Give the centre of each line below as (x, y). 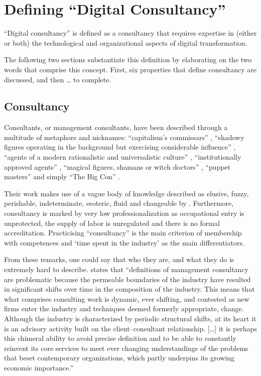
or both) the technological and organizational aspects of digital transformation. (126, 42)
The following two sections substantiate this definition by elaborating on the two (128, 59)
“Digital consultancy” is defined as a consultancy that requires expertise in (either (130, 33)
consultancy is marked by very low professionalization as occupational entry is (124, 213)
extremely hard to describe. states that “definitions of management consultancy (126, 269)
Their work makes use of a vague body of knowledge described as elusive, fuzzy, (126, 193)
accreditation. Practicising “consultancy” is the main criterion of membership (123, 233)
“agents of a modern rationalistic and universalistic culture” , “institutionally (123, 157)
